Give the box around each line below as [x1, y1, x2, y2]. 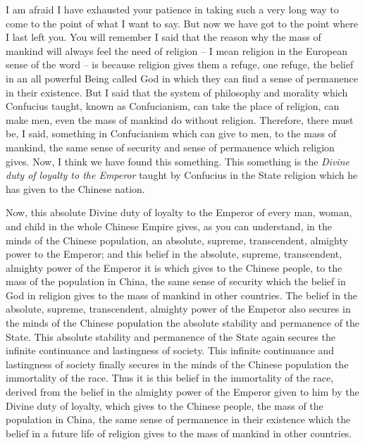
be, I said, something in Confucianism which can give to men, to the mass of [6, 126, 336, 141]
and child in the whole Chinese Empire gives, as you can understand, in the [6, 218, 332, 233]
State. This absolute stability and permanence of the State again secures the [6, 329, 335, 344]
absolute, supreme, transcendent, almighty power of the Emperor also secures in [6, 301, 351, 316]
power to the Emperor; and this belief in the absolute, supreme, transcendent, [6, 246, 342, 261]
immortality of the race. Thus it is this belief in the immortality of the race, [6, 370, 334, 385]
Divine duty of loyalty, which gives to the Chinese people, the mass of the [6, 398, 323, 413]
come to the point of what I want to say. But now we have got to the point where [6, 15, 358, 30]
